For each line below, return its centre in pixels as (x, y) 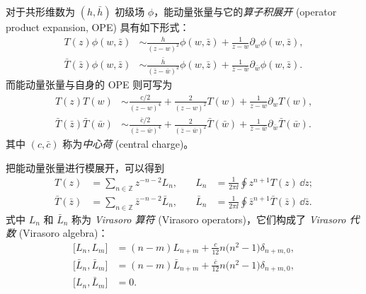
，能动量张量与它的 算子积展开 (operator (245, 11)
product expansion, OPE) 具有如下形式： (98, 27)
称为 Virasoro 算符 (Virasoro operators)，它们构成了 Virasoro (209, 219)
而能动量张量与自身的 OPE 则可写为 (89, 84)
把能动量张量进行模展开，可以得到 (85, 167)
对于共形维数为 (40, 11)
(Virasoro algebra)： (63, 233)
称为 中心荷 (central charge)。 (128, 144)
